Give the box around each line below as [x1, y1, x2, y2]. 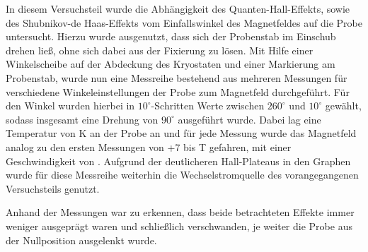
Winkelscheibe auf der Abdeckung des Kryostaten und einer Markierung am [6, 56, 335, 71]
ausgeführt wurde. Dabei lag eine [178, 112, 321, 126]
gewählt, [325, 98, 362, 113]
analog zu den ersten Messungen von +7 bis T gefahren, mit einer [6, 139, 292, 154]
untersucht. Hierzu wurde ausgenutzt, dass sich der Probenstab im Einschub [6, 29, 336, 44]
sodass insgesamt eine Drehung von [6, 112, 159, 126]
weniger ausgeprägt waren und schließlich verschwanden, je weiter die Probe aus [6, 218, 352, 233]
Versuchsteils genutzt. [6, 181, 100, 196]
